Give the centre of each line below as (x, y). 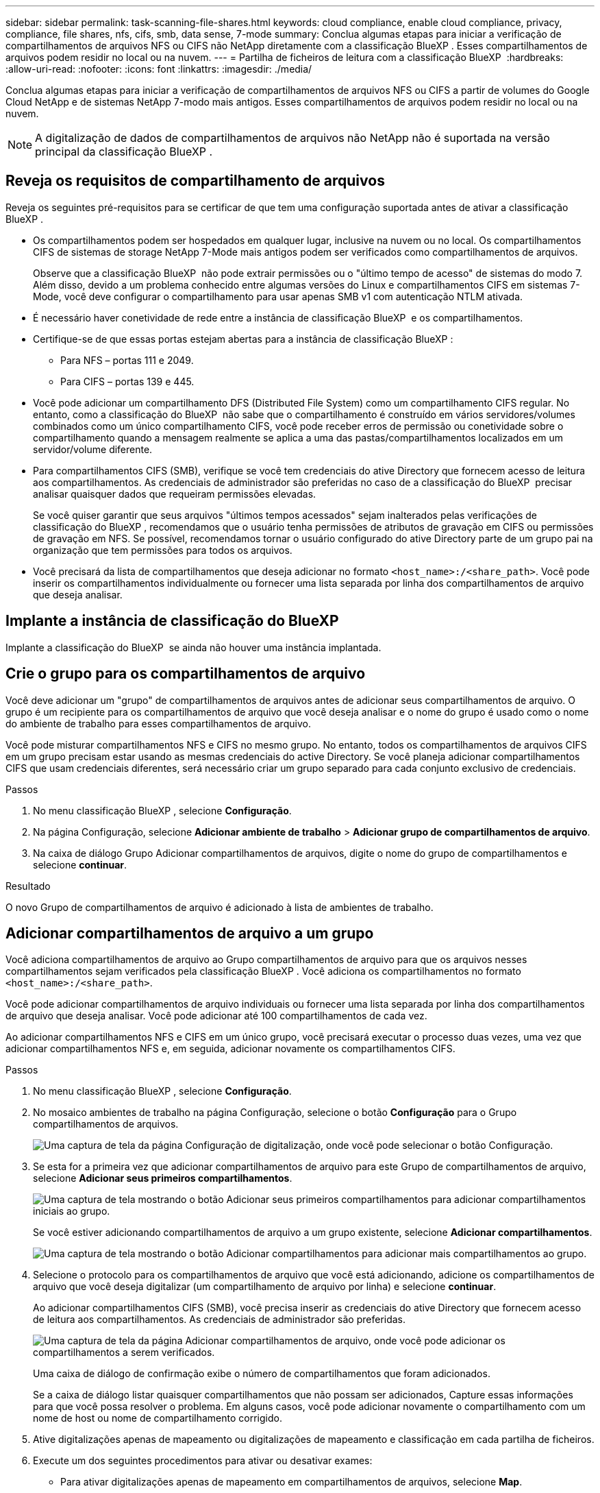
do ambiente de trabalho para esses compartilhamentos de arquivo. (158, 723)
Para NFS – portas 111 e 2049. (127, 360)
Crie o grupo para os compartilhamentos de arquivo (186, 674)
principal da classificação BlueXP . (124, 151)
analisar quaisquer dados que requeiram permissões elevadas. (175, 494)
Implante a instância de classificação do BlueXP (172, 621)
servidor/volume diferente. (93, 449)
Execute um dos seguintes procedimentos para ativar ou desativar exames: (203, 1461)
